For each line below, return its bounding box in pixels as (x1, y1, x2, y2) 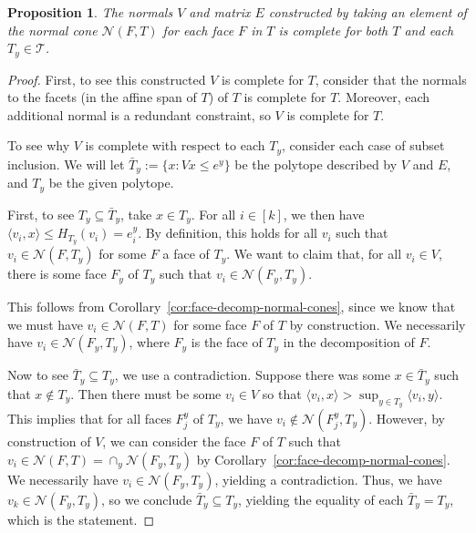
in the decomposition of (283, 333, 415, 352)
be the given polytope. (48, 173, 174, 192)
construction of (7, 431, 91, 450)
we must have (7, 314, 83, 333)
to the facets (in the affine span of (7, 87, 197, 107)
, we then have (283, 204, 365, 223)
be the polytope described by (234, 154, 398, 173)
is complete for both (278, 20, 388, 39)
